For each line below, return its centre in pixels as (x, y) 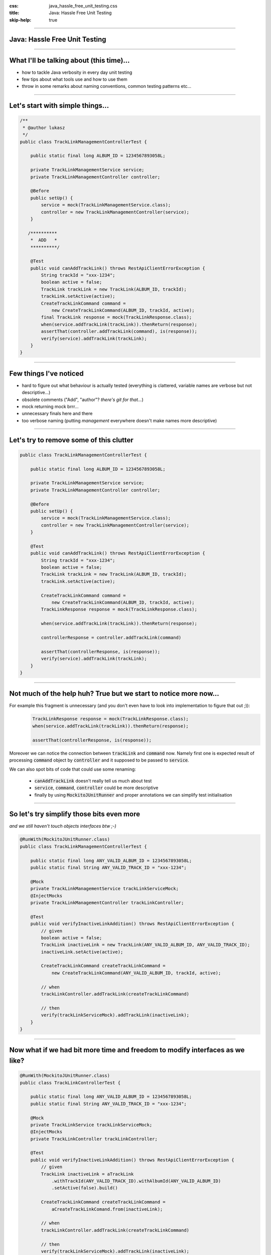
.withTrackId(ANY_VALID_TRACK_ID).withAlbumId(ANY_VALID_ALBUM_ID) (136, 1181)
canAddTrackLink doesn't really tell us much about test (93, 781)
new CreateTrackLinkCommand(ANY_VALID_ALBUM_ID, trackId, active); (136, 973)
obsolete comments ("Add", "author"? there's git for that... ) (83, 400)
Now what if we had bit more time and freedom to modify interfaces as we (127, 1050)
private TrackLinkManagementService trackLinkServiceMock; (105, 889)
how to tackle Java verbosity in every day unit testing (77, 72)
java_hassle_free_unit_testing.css (83, 6)
